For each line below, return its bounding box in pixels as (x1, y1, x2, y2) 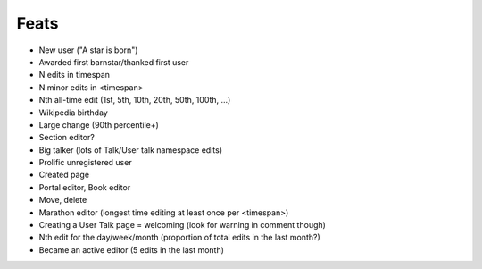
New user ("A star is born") (38, 45, 138, 55)
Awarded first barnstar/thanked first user (38, 56, 189, 67)
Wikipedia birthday (38, 107, 109, 118)
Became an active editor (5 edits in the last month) (38, 244, 225, 255)
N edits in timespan (38, 70, 111, 80)
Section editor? (38, 132, 96, 143)
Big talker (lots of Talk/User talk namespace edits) (38, 144, 223, 156)
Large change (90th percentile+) (38, 119, 160, 130)
